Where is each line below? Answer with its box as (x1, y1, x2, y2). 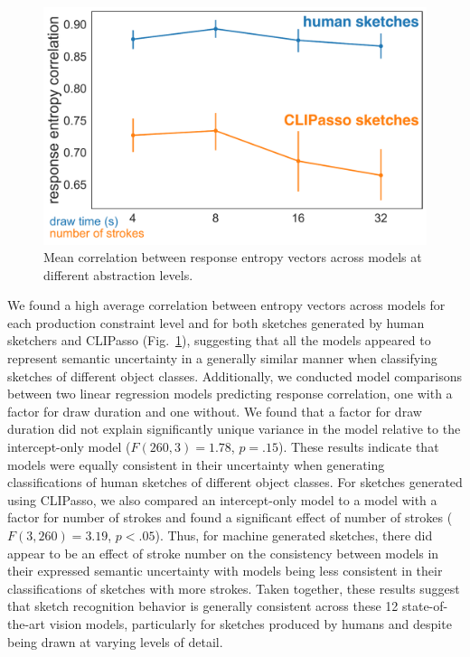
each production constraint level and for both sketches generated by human (7, 313, 425, 332)
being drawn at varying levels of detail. (7, 632, 223, 651)
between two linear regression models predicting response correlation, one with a (7, 384, 453, 403)
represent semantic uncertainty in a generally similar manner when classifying (7, 349, 437, 368)
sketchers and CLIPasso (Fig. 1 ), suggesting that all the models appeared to (7, 331, 431, 350)
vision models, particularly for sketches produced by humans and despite (49, 614, 452, 633)
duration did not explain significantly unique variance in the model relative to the (7, 419, 461, 438)
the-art (7, 614, 46, 633)
